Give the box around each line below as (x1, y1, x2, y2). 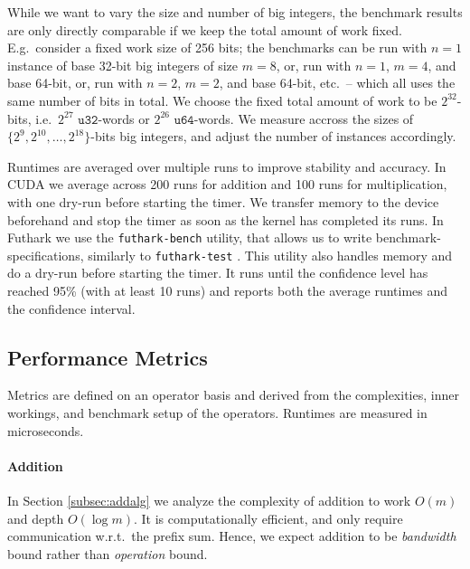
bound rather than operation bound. (7, 544, 208, 563)
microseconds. (7, 421, 84, 440)
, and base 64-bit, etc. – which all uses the (219, 73, 456, 92)
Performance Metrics (7, 343, 208, 371)
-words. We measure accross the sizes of (193, 109, 414, 128)
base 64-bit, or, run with (7, 73, 143, 92)
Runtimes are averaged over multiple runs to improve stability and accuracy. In (7, 156, 446, 175)
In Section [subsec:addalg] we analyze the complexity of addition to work (7, 491, 411, 509)
